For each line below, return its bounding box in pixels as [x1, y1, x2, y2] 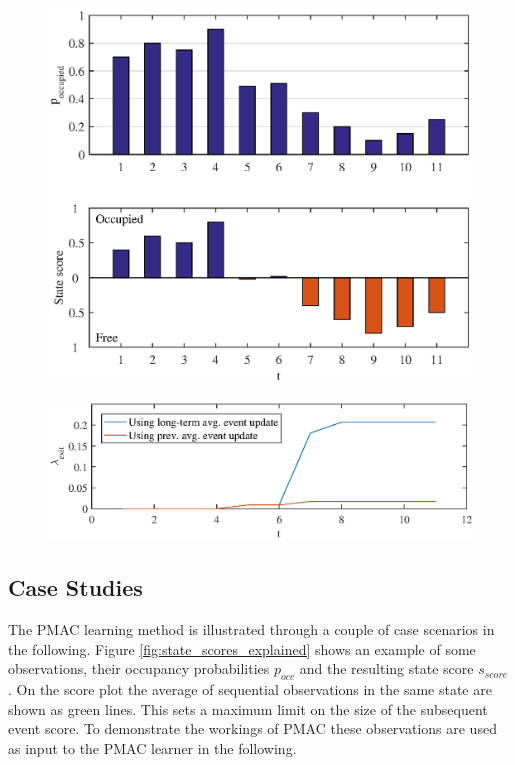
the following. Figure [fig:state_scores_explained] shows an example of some [8, 638, 476, 659]
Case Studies [8, 572, 143, 603]
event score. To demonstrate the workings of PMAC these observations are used [8, 718, 497, 739]
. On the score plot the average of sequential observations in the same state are [8, 678, 492, 699]
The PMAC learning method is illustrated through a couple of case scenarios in [8, 618, 495, 639]
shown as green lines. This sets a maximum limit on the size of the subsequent [8, 698, 488, 719]
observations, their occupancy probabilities [8, 658, 270, 679]
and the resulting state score [299, 658, 474, 679]
